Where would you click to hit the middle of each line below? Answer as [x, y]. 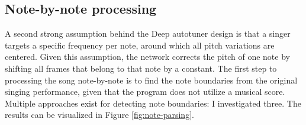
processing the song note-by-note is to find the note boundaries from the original [151, 80]
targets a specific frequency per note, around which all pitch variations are [140, 45]
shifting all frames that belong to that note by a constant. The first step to [141, 68]
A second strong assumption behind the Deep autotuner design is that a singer [148, 33]
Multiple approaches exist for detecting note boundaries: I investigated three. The [153, 103]
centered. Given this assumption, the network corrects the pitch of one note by [147, 57]
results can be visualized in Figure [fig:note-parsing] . [99, 115]
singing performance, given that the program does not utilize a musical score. [145, 92]
